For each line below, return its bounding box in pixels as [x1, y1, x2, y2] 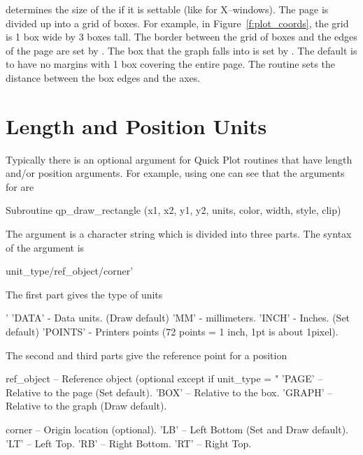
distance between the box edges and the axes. [6, 70, 201, 85]
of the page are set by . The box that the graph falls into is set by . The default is [6, 43, 357, 57]
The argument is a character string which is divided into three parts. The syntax [6, 226, 352, 241]
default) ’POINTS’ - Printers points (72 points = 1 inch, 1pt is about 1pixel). [6, 324, 339, 339]
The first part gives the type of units [6, 287, 163, 301]
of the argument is [6, 240, 85, 254]
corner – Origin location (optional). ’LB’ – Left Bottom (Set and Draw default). [6, 422, 348, 436]
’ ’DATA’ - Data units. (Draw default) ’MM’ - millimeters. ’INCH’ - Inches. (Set [6, 310, 350, 325]
